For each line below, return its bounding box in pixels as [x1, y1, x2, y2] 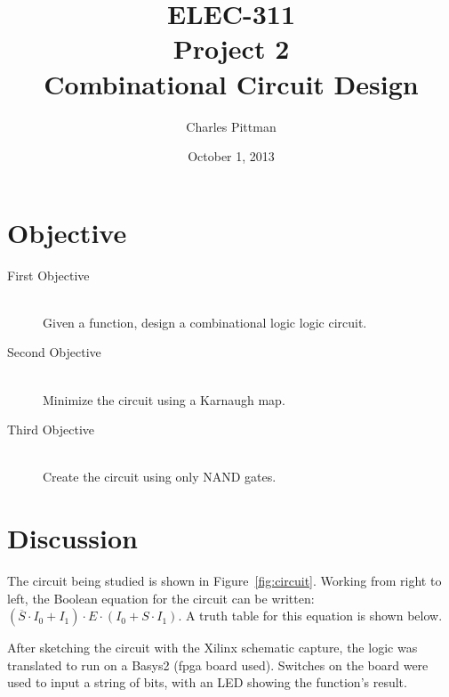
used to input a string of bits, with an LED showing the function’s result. [7, 673, 407, 692]
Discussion [7, 520, 138, 556]
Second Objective [7, 343, 101, 361]
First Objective [7, 265, 90, 284]
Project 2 [172, 30, 290, 67]
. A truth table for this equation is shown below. [178, 606, 443, 625]
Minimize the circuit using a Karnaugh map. [43, 390, 285, 409]
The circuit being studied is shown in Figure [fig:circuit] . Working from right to [7, 571, 442, 590]
